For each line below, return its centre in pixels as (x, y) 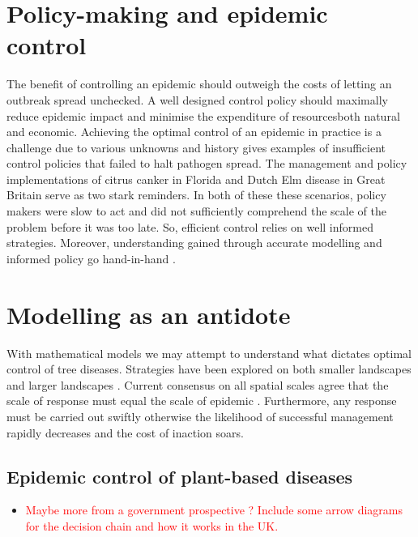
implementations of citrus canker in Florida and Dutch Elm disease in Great (196, 179)
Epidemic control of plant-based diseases (180, 476)
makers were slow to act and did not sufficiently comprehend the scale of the (196, 211)
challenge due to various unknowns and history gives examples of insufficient (196, 147)
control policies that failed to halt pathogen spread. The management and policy (207, 163)
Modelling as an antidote (149, 314)
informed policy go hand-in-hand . (91, 258)
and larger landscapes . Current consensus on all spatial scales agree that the (198, 384)
